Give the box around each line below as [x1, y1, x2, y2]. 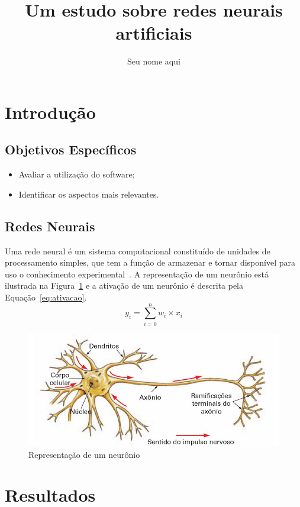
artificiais [115, 21, 192, 45]
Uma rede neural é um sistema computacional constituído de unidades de [5, 244, 270, 257]
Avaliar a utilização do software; [18, 168, 135, 180]
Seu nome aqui [127, 55, 180, 67]
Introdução [5, 99, 96, 124]
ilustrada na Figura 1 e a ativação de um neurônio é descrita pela [5, 279, 244, 292]
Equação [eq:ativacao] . [5, 291, 87, 303]
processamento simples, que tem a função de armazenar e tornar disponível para [5, 256, 295, 269]
